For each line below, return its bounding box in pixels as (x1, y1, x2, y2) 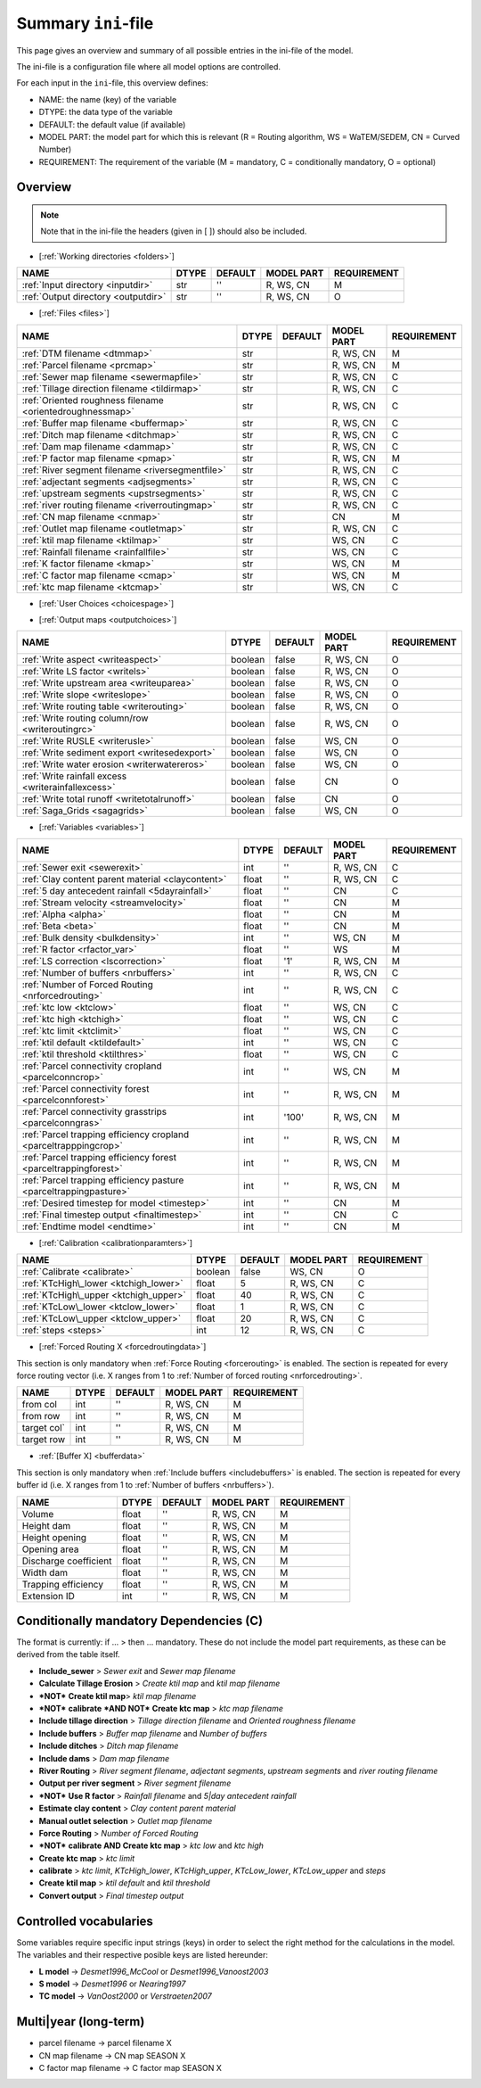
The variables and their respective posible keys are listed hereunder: (16, 1950, 269, 1960)
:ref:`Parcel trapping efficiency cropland (21, 1128, 190, 1141)
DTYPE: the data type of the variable (38, 107, 173, 118)
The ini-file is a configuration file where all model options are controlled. (16, 61, 281, 71)
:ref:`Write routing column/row (21, 712, 149, 724)
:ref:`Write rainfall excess (21, 770, 127, 782)
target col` (21, 1422, 66, 1434)
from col (21, 1399, 58, 1411)
